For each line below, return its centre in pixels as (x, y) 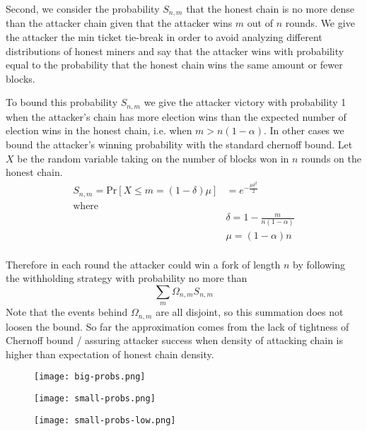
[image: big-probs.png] (90, 377)
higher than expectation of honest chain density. (110, 354)
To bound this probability (62, 102)
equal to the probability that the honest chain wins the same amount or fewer (174, 65)
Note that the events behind (67, 312)
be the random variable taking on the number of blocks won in (153, 158)
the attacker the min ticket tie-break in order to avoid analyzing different (164, 37)
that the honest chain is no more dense (270, 8)
